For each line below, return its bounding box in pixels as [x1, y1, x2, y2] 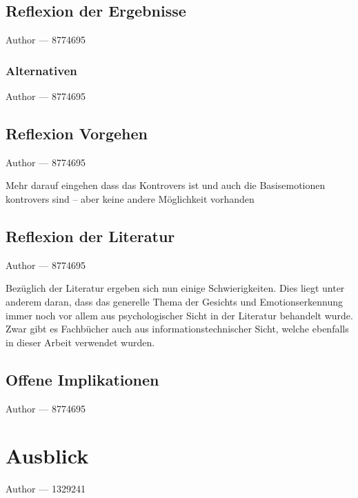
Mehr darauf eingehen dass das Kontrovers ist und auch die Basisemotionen [6, 178, 326, 192]
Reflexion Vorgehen [6, 123, 148, 143]
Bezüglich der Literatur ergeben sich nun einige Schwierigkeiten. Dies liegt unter [6, 281, 345, 295]
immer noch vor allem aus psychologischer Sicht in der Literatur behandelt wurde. [6, 308, 353, 322]
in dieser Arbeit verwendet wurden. [6, 335, 155, 349]
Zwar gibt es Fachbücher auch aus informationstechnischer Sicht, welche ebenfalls [6, 321, 349, 336]
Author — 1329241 [6, 481, 86, 496]
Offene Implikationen [6, 368, 159, 390]
